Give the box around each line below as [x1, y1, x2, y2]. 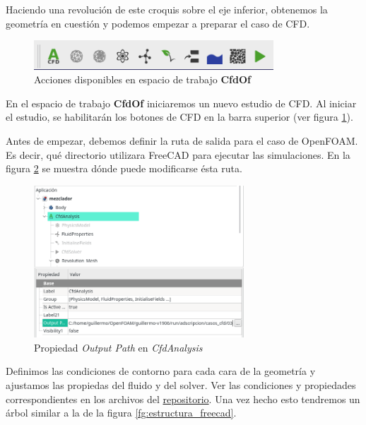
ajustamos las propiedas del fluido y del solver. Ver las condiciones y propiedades [6, 377, 356, 392]
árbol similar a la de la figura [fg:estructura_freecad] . [6, 405, 237, 420]
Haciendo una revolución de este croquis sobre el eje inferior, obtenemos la [6, 2, 328, 16]
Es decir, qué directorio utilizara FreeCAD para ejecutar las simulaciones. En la [6, 147, 350, 162]
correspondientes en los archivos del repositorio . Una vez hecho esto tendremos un [6, 391, 360, 406]
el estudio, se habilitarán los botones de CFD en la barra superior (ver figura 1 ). [6, 109, 353, 124]
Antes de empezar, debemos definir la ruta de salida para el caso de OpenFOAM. [6, 133, 358, 148]
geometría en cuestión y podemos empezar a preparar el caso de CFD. [6, 16, 310, 30]
